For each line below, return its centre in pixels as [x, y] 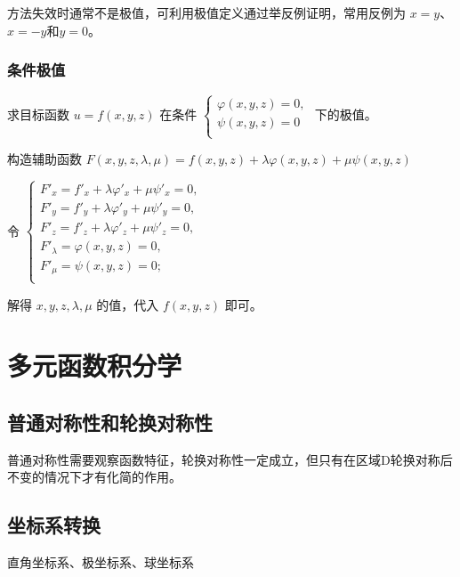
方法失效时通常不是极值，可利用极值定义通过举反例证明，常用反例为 [206, 12]
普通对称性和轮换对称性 [110, 423]
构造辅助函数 [44, 158]
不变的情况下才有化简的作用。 [94, 477]
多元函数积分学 [95, 366]
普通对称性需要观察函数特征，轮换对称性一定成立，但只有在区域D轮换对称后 [230, 459]
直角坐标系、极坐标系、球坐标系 [101, 562]
